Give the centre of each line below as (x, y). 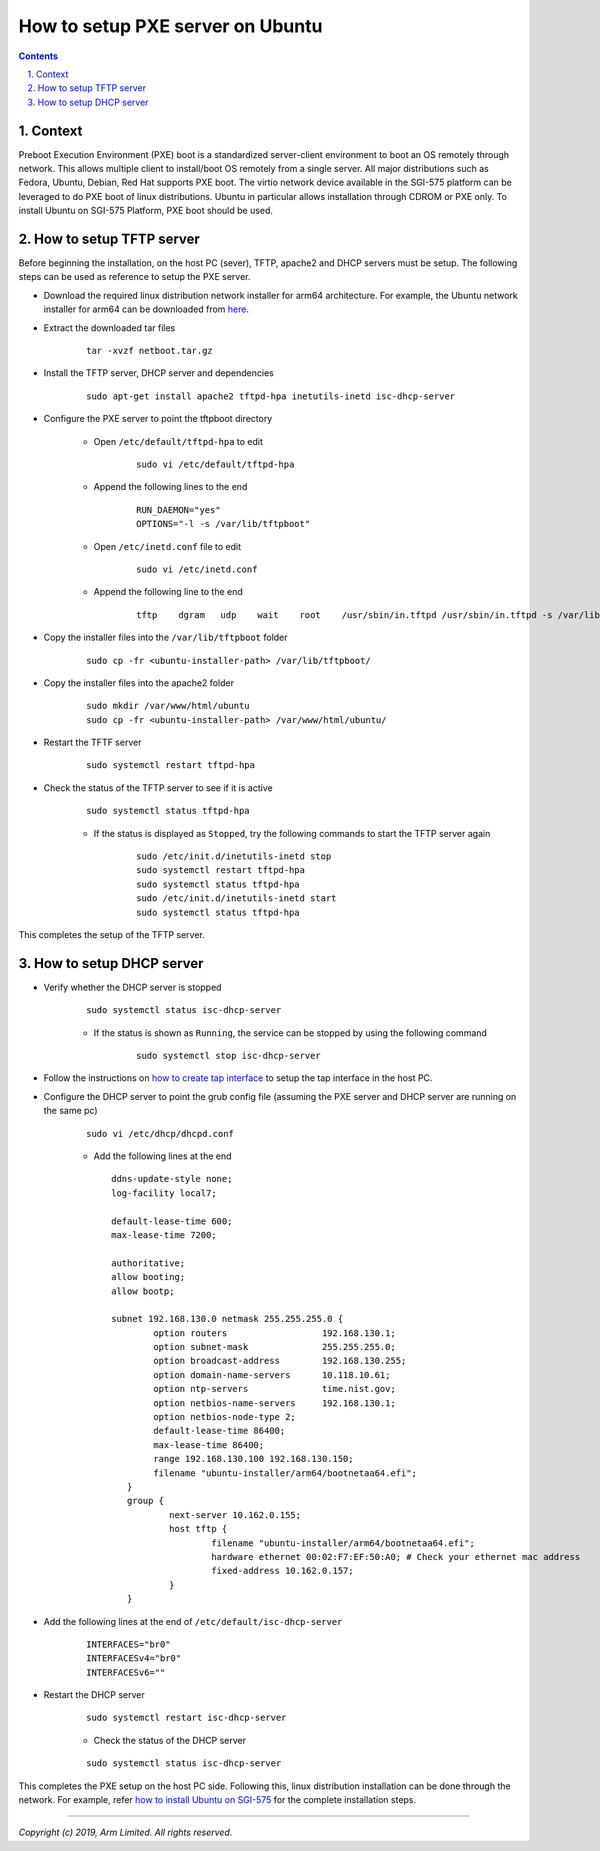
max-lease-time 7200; (164, 1234)
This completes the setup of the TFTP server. (111, 934)
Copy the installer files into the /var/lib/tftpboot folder (166, 637)
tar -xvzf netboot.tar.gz (150, 351)
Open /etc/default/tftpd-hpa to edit (178, 441)
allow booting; (148, 1277)
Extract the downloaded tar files (109, 327)
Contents (38, 56)
